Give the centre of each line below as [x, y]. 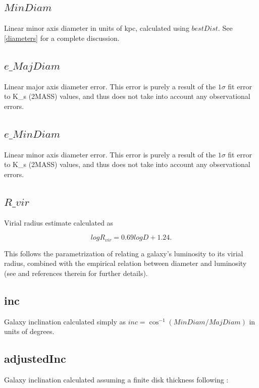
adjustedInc [35, 358]
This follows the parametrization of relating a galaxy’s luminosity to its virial [124, 253]
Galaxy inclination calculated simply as [65, 321]
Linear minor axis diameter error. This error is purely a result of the [110, 154]
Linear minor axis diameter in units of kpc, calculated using [97, 28]
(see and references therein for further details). [76, 273]
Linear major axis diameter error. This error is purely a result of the [110, 86]
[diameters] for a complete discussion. [62, 38]
